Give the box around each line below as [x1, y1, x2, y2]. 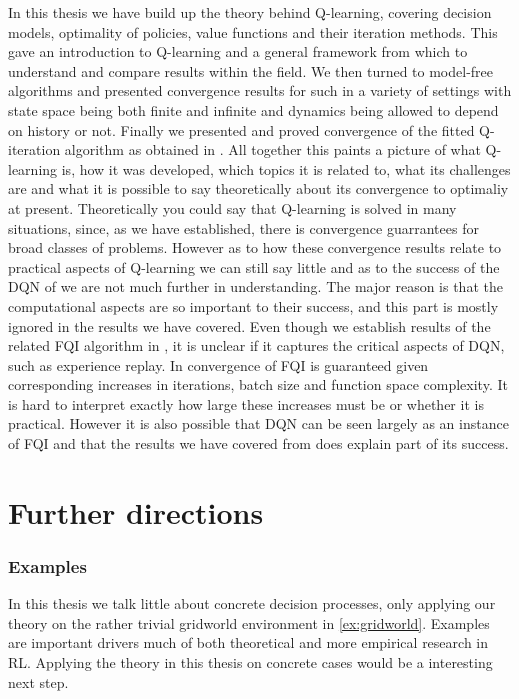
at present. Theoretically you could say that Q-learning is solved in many [8, 197, 457, 218]
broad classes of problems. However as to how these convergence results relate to [8, 237, 502, 258]
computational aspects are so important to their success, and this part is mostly [8, 295, 499, 316]
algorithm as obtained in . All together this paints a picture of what [64, 139, 481, 160]
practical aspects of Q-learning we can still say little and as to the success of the [8, 256, 500, 277]
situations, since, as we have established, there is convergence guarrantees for [8, 217, 479, 238]
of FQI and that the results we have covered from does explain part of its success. [8, 433, 509, 454]
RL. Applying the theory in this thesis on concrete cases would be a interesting [8, 652, 493, 673]
